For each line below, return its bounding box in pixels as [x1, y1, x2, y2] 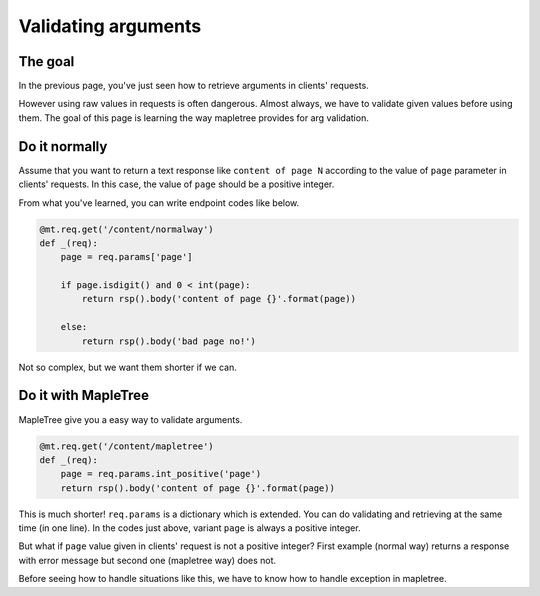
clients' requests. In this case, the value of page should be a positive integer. [18, 178, 335, 190]
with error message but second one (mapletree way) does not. [18, 554, 277, 566]
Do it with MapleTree [18, 387, 150, 404]
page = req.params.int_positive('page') [60, 468, 262, 480]
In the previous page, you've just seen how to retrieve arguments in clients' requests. [18, 80, 369, 92]
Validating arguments [18, 15, 202, 37]
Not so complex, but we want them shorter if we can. [18, 361, 237, 373]
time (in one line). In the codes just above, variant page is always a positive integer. [18, 522, 361, 534]
